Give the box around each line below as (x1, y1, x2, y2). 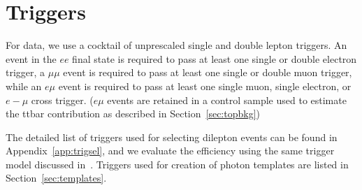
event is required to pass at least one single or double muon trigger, (63, 65, 352, 80)
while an (6, 78, 42, 93)
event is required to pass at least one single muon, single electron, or (58, 78, 352, 93)
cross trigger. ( (31, 92, 94, 107)
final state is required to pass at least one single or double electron (72, 51, 357, 66)
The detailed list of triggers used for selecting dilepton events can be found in (6, 129, 338, 144)
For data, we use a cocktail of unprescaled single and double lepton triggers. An (6, 38, 347, 52)
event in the (6, 51, 57, 66)
